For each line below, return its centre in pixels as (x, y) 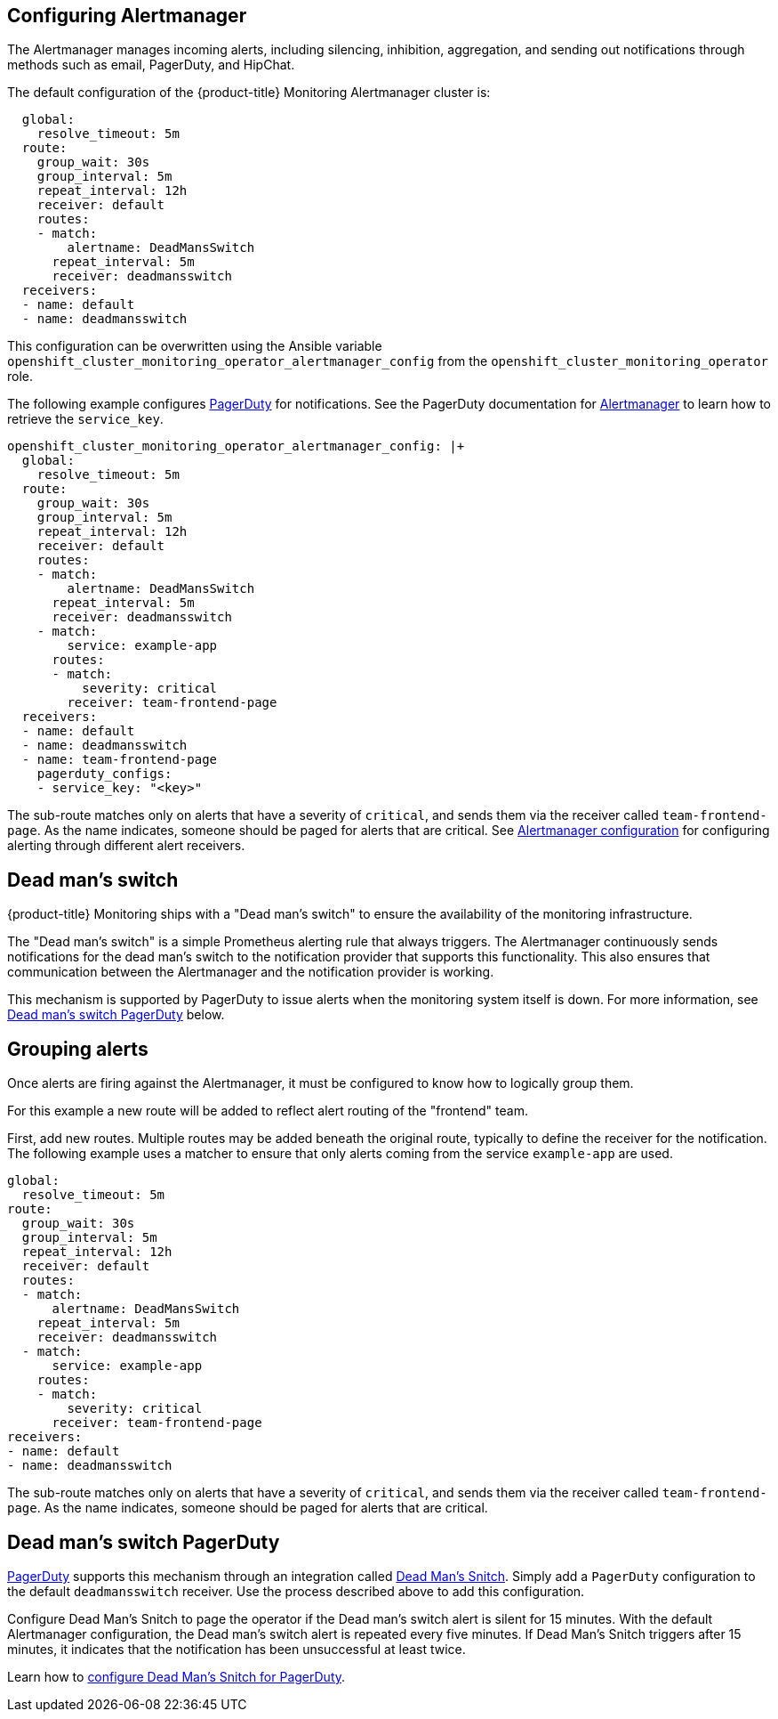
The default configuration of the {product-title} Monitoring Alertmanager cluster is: (249, 93)
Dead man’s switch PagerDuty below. (116, 1015)
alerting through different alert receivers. (126, 846)
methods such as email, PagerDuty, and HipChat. (151, 65)
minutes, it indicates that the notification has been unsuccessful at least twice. (237, 1649)
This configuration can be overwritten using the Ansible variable (195, 346)
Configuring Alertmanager (127, 16)
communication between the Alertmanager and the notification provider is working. (251, 972)
